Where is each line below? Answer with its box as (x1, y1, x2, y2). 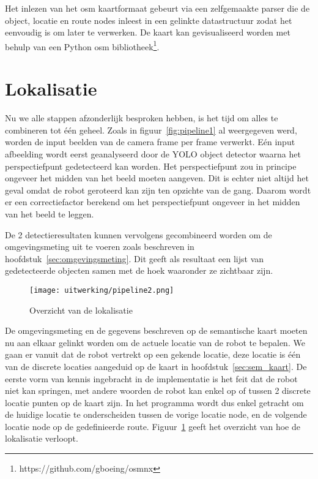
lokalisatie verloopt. (5, 432, 78, 445)
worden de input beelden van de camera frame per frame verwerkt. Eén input (5, 135, 295, 148)
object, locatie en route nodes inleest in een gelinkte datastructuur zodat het (5, 13, 292, 26)
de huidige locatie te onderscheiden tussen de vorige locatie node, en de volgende (5, 408, 307, 421)
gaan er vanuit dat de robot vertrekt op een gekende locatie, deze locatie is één (5, 348, 301, 361)
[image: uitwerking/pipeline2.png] (29, 285, 174, 295)
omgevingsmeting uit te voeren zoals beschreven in (5, 240, 194, 253)
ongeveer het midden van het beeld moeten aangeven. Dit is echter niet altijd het (5, 172, 309, 184)
